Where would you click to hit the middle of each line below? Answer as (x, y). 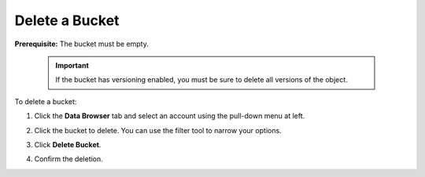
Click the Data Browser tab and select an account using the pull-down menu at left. (170, 116)
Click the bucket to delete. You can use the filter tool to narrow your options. (158, 130)
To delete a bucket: (46, 101)
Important (72, 65)
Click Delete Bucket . (68, 144)
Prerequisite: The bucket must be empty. (81, 44)
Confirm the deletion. (69, 159)
